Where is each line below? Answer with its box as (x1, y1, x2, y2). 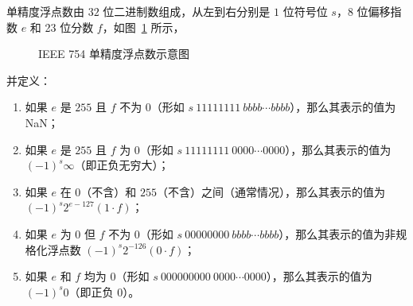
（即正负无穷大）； (74, 157, 169, 173)
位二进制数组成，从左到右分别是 (103, 3, 271, 19)
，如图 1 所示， (102, 18, 185, 35)
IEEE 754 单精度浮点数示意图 (38, 45, 189, 62)
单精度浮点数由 (6, 3, 84, 19)
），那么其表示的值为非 (279, 225, 396, 242)
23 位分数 (45, 18, 94, 35)
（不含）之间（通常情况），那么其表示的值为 (157, 183, 385, 199)
